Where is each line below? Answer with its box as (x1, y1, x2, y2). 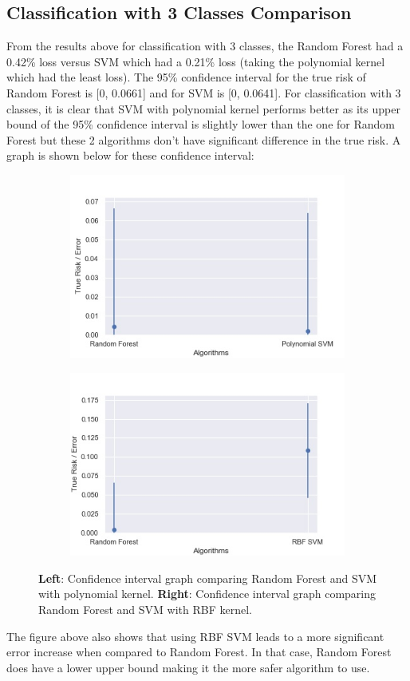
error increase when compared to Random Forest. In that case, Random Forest (6, 643, 392, 660)
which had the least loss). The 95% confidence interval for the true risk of (6, 69, 366, 85)
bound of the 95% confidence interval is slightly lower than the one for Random (6, 116, 395, 133)
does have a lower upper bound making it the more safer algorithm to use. (6, 659, 370, 675)
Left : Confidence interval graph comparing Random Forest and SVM (38, 569, 377, 586)
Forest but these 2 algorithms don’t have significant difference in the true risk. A (6, 131, 401, 148)
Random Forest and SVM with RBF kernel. (38, 600, 252, 617)
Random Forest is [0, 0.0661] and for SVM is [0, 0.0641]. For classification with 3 (6, 84, 401, 101)
